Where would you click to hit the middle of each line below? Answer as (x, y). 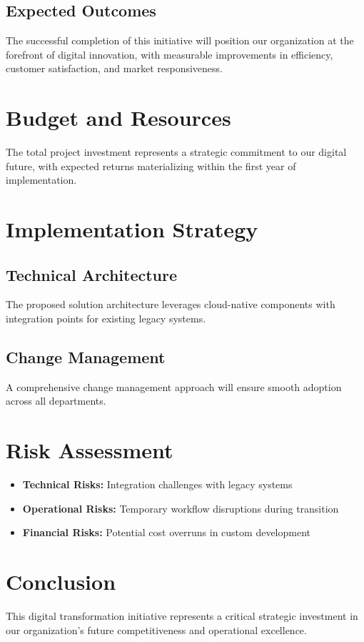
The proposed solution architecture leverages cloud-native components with (171, 304)
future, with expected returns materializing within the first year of (151, 166)
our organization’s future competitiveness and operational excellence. (156, 629)
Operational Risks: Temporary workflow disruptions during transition (181, 508)
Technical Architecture (92, 274)
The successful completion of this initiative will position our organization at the (180, 40)
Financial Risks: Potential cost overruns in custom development (166, 532)
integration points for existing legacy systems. (106, 318)
